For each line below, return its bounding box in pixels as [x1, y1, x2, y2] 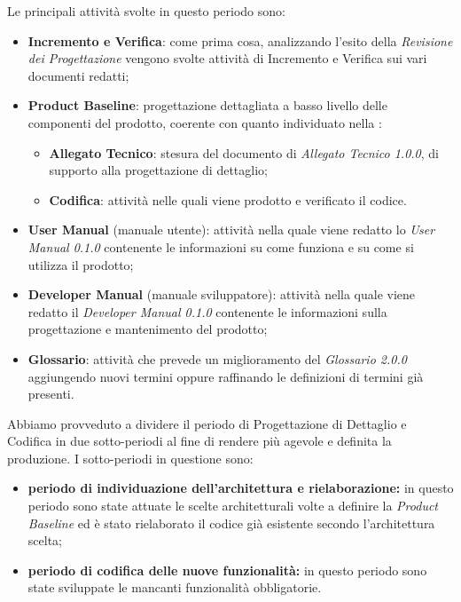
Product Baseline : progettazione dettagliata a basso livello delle [27, 96, 387, 115]
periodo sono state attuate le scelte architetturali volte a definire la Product [27, 496, 438, 515]
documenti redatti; [27, 66, 129, 84]
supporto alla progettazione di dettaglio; [49, 161, 268, 179]
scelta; [27, 531, 62, 550]
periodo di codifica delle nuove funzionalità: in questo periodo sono [27, 560, 427, 579]
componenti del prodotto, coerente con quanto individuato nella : [27, 113, 382, 131]
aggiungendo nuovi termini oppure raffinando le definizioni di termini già [27, 367, 424, 385]
